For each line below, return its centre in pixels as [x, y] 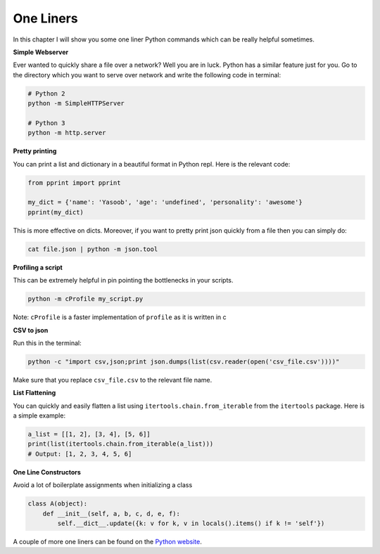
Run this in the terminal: [47, 343]
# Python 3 [46, 123]
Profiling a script [38, 267]
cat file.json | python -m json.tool [93, 249]
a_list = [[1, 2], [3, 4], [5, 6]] [89, 434]
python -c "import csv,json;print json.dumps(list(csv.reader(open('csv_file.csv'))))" [184, 361]
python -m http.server [67, 133]
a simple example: [39, 416]
